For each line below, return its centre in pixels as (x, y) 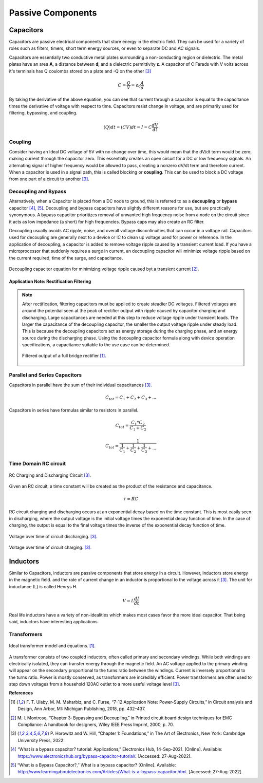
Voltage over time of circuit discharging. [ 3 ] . (53, 536)
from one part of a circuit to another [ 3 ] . (49, 179)
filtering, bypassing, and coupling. (43, 113)
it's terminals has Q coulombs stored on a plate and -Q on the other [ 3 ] (80, 71)
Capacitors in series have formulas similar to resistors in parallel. (74, 410)
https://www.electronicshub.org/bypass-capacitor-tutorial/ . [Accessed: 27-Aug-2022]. (105, 756)
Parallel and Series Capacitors (46, 375)
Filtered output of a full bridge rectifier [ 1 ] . (64, 356)
